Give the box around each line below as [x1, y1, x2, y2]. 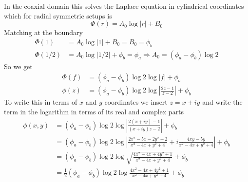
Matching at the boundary [4, 27, 83, 37]
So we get [4, 61, 33, 71]
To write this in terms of [4, 97, 77, 107]
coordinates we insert [104, 97, 168, 107]
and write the [202, 97, 243, 107]
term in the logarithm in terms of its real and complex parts [4, 106, 184, 116]
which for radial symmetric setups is [4, 10, 112, 20]
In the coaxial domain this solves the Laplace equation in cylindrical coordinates [4, 1, 244, 11]
